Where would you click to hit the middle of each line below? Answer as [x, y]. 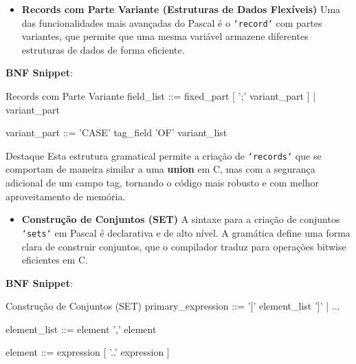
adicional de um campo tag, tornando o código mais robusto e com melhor [163, 183]
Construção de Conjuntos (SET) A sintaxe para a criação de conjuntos [181, 219]
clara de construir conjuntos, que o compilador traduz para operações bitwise [184, 246]
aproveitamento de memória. [66, 196]
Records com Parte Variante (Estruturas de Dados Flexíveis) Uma [181, 9]
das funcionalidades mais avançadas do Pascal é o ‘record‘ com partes [172, 22]
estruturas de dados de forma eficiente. [103, 49]
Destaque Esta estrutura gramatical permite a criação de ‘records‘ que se [164, 155]
